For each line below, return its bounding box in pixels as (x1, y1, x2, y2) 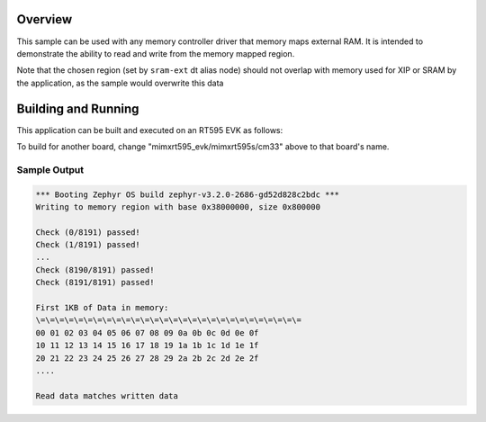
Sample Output (16, 163, 85, 175)
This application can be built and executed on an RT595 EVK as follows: (16, 124, 283, 135)
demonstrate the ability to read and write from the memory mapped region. (16, 48, 295, 58)
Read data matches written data (35, 391, 179, 400)
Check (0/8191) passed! (35, 227, 141, 238)
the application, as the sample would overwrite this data (16, 77, 224, 88)
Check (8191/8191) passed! (35, 277, 155, 288)
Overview (16, 12, 73, 27)
